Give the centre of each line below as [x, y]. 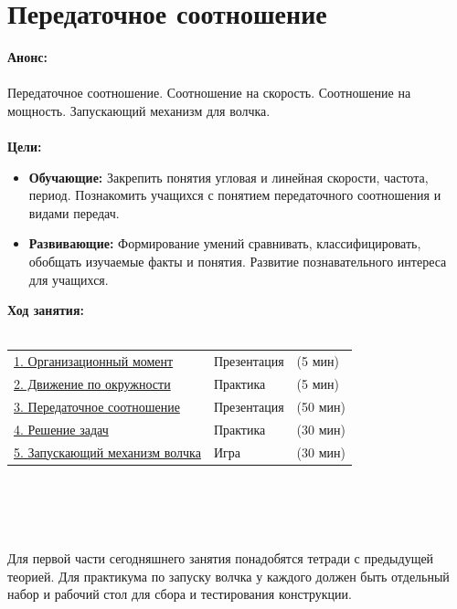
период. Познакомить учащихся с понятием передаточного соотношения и [235, 195]
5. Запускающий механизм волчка [107, 451]
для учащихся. [69, 279]
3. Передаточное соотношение [97, 406]
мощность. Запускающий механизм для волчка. [139, 110]
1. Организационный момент [94, 361]
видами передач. [74, 212]
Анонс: [27, 57]
